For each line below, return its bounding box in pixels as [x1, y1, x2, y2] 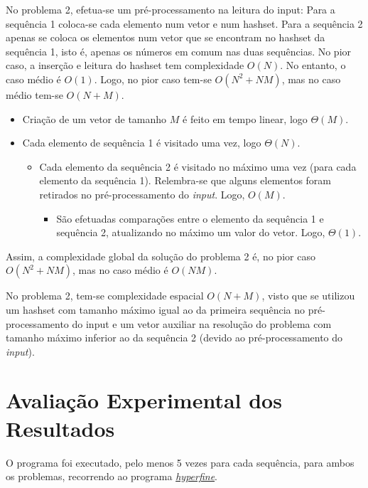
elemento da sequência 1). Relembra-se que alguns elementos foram [39, 173, 331, 188]
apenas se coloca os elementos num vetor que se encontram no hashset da [6, 30, 325, 45]
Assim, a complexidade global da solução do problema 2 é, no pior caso [6, 248, 315, 263]
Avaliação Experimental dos [6, 386, 282, 415]
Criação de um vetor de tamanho [22, 111, 167, 126]
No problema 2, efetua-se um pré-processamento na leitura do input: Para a [6, 2, 335, 16]
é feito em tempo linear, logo [183, 111, 308, 126]
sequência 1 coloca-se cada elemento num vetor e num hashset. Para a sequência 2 [6, 16, 363, 31]
